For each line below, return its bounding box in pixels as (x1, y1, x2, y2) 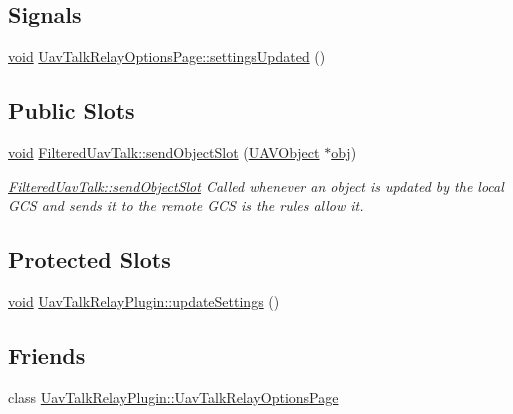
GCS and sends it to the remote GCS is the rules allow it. (8, 195, 364, 216)
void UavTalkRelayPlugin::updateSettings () (8, 290, 280, 311)
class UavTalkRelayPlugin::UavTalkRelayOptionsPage (8, 386, 339, 407)
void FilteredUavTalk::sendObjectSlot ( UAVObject (8, 142, 320, 162)
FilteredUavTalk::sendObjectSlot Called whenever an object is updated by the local (8, 175, 504, 196)
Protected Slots (8, 244, 171, 275)
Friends (8, 339, 86, 370)
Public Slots (8, 95, 135, 126)
